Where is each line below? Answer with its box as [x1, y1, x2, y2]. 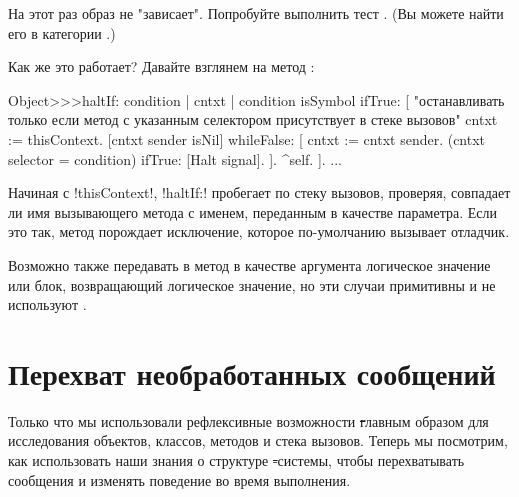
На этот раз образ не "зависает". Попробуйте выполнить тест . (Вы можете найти [8, 3, 504, 23]
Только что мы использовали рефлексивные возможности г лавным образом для [8, 410, 489, 431]
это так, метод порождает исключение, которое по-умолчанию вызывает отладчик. [8, 221, 510, 242]
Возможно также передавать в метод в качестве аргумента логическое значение [8, 254, 491, 275]
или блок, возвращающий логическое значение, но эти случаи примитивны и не [8, 274, 496, 295]
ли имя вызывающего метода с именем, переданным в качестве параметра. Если [8, 201, 497, 222]
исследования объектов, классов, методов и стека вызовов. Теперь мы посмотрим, [8, 430, 508, 451]
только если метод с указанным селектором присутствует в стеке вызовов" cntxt [8, 109, 498, 130]
